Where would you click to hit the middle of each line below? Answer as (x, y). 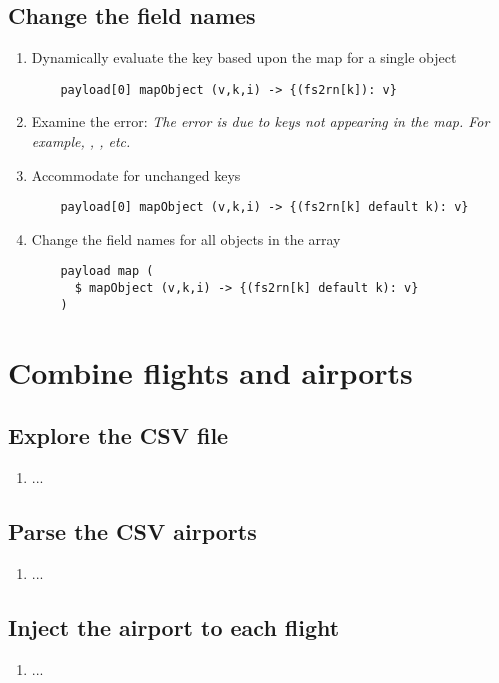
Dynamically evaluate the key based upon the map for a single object (244, 57)
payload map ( (107, 271)
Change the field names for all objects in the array (186, 238)
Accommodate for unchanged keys (136, 174)
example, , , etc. (81, 141)
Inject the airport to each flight (174, 626)
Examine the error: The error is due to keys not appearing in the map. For (260, 121)
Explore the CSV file (118, 435)
